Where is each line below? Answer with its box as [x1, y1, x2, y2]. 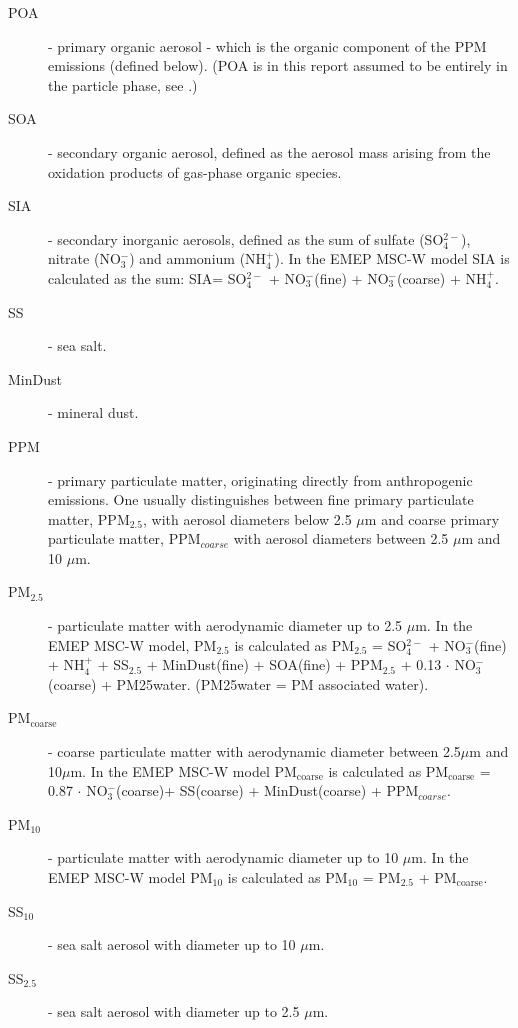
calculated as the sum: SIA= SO [48, 267, 247, 288]
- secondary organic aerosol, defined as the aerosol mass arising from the [48, 141, 491, 162]
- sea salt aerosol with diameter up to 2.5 [48, 1001, 300, 1022]
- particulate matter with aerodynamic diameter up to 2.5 [48, 615, 403, 636]
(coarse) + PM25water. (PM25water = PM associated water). [48, 673, 429, 694]
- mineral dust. [48, 402, 139, 423]
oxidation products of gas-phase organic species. [48, 161, 342, 182]
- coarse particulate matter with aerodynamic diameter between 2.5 [48, 741, 461, 762]
